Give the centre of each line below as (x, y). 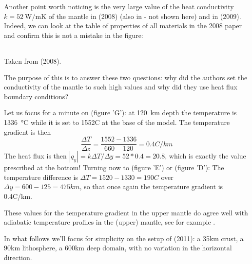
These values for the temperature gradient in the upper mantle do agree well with (126, 212)
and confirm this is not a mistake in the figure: (74, 35)
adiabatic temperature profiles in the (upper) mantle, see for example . (110, 222)
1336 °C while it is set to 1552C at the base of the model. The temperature (117, 122)
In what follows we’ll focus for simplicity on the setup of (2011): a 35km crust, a (124, 238)
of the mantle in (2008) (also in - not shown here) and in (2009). (145, 16)
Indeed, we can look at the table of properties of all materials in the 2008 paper (123, 26)
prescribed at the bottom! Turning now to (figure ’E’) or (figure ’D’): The (114, 167)
